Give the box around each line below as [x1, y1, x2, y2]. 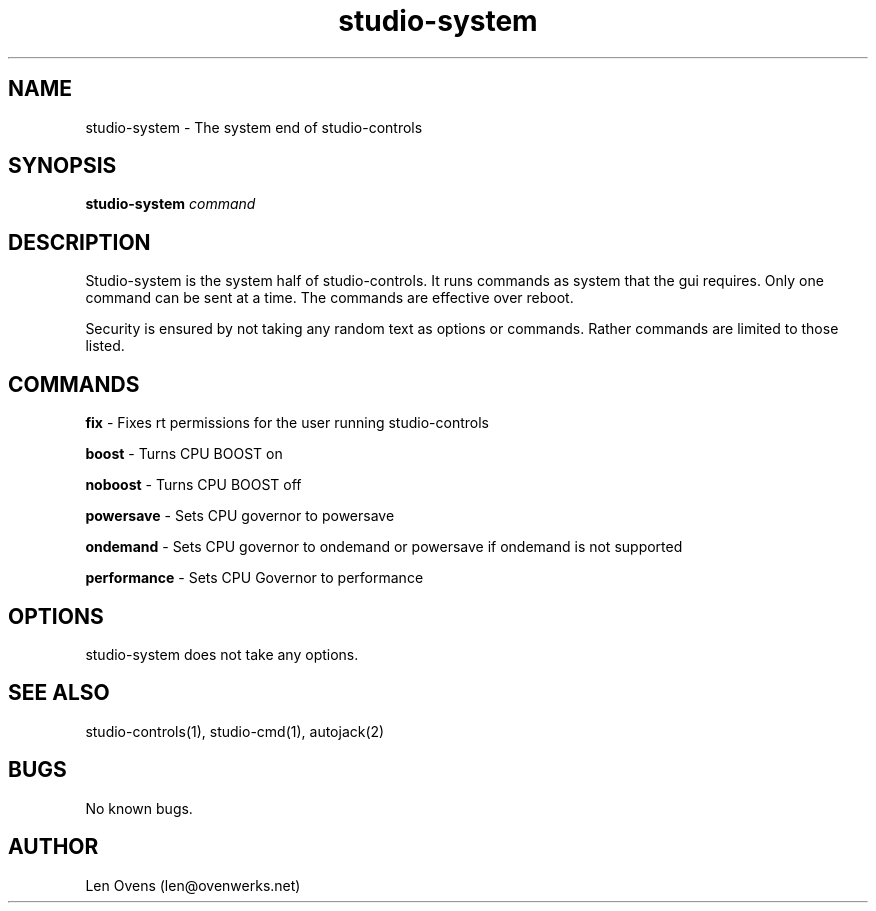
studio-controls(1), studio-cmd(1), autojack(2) [85, 722, 385, 740]
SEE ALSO [8, 680, 110, 706]
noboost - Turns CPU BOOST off [85, 476, 302, 494]
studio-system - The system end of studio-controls [85, 118, 423, 136]
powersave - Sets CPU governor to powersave [85, 507, 395, 525]
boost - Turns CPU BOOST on [85, 445, 283, 463]
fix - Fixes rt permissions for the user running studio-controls [85, 414, 489, 432]
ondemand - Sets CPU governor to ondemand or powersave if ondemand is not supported [85, 538, 683, 556]
